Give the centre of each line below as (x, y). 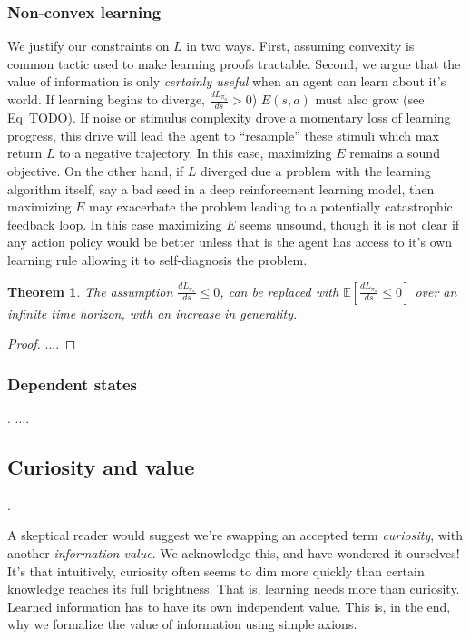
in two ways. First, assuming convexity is (300, 46)
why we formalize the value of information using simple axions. (182, 624)
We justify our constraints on (88, 46)
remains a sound (395, 153)
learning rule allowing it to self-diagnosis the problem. (157, 260)
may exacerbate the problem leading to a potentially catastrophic (271, 206)
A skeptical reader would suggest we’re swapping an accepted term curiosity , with (235, 535)
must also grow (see (370, 99)
